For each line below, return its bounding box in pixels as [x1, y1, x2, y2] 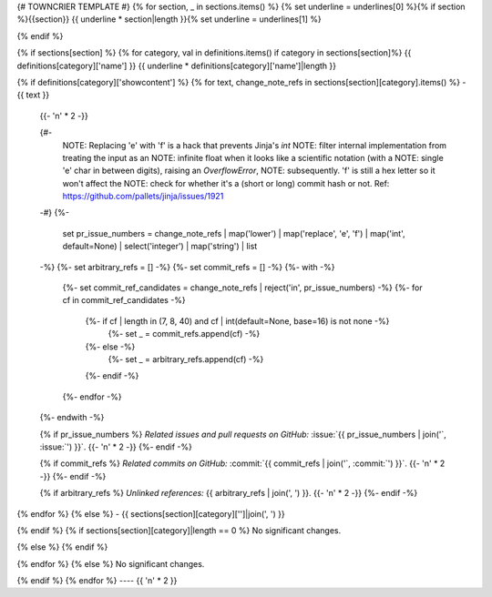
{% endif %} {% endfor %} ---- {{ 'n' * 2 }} [16, 575, 178, 586]
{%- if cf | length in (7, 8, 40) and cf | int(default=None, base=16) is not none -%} [85, 315, 390, 327]
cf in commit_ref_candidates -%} [62, 295, 186, 306]
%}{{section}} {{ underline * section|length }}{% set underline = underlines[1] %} [16, 14, 323, 25]
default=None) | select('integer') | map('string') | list [62, 241, 258, 252]
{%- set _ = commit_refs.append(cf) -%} [108, 329, 261, 339]
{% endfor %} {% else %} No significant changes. [16, 558, 205, 569]
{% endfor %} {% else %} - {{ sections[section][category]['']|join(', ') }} [16, 508, 286, 519]
